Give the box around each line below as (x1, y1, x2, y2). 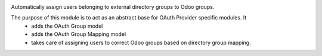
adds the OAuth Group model (31, 22, 103, 29)
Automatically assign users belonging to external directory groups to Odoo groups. (11, 4, 215, 10)
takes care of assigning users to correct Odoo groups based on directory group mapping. (31, 39, 251, 46)
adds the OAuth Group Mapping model (31, 31, 126, 38)
